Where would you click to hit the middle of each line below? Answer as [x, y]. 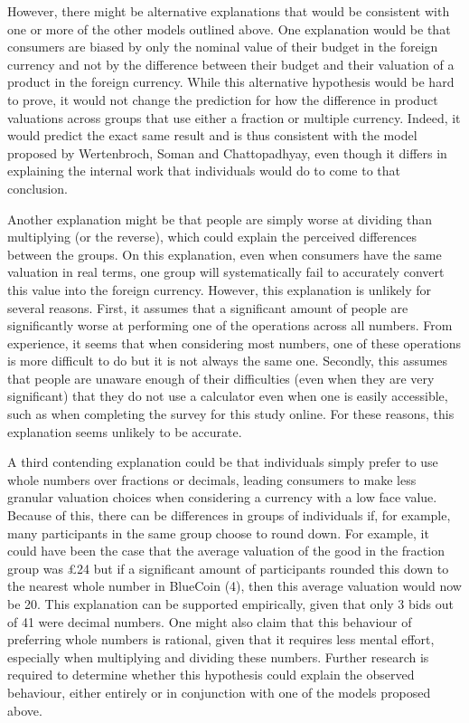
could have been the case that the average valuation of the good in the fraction [226, 551]
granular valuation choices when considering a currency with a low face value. [222, 497]
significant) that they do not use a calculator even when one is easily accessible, [228, 396]
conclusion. [38, 188]
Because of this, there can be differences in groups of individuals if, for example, [229, 515]
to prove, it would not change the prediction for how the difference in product [223, 99]
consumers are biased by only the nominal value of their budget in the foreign [223, 47]
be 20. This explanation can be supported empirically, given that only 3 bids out [230, 604]
